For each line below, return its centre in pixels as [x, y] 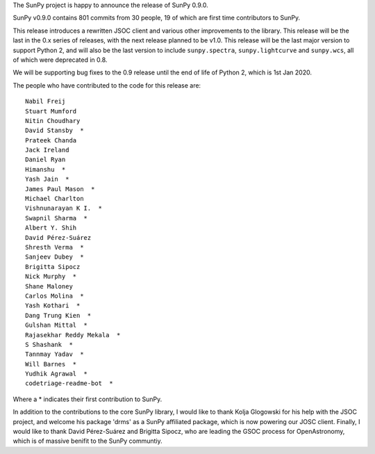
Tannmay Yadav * [55, 354]
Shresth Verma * [55, 247]
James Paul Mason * [60, 189]
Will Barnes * [51, 364]
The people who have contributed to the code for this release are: [107, 85]
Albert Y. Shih [51, 228]
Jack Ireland [47, 150]
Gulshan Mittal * [57, 325]
